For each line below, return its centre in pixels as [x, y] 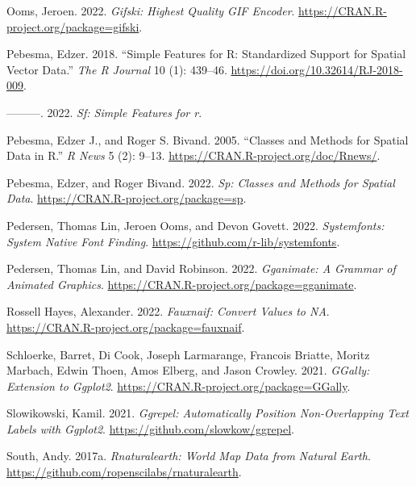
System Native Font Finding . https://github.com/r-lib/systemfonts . [173, 241]
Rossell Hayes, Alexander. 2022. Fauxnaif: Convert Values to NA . [168, 311]
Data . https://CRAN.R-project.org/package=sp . [127, 198]
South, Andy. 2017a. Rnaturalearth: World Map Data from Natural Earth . [189, 456]
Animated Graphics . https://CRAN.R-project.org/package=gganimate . [182, 284]
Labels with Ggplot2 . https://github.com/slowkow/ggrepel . [150, 428]
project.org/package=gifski [73, 26]
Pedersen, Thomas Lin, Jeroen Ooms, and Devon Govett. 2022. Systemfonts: [196, 225]
